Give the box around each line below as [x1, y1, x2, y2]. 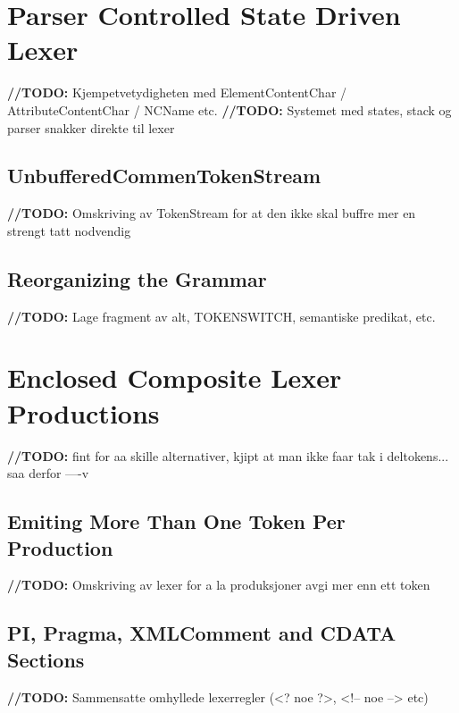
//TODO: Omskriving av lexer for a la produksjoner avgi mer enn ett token [7, 575, 430, 594]
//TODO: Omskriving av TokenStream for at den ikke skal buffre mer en [7, 204, 416, 222]
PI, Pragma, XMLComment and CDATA [7, 619, 396, 647]
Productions [7, 394, 160, 431]
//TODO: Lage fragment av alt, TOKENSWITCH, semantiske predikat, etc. [7, 306, 436, 325]
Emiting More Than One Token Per [7, 507, 346, 535]
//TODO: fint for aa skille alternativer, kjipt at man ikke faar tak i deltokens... [7, 446, 449, 465]
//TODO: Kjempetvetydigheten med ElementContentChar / [7, 83, 347, 102]
